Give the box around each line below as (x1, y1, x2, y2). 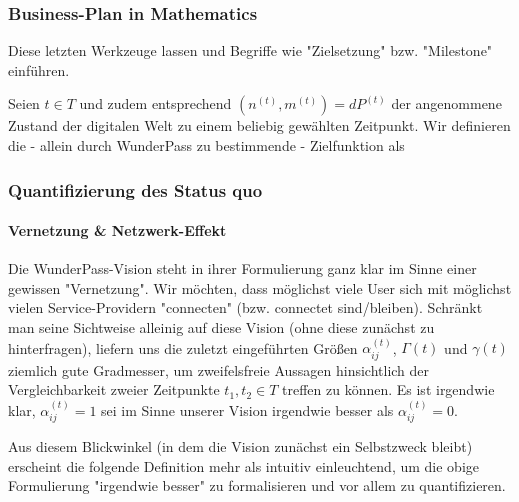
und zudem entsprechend (79, 93, 232, 114)
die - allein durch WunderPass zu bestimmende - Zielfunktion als (8, 135, 405, 155)
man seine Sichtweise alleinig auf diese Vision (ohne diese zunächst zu (8, 317, 435, 338)
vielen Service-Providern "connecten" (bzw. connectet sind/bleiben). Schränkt (8, 297, 483, 318)
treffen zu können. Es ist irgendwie (282, 379, 495, 400)
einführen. (8, 59, 70, 80)
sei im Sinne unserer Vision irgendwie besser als (101, 399, 394, 420)
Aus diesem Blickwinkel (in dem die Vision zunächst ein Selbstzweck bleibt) (8, 436, 473, 457)
